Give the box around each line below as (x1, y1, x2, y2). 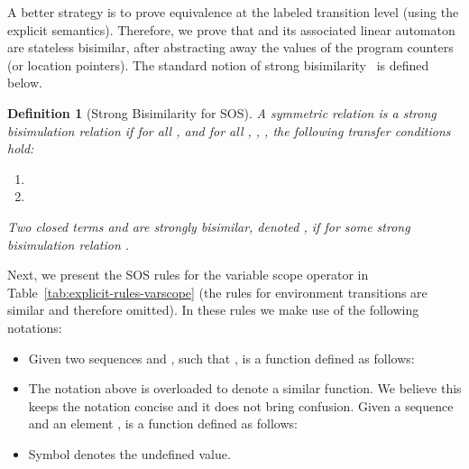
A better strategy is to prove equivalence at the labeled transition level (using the (7, 3, 459, 21)
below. (7, 73, 42, 92)
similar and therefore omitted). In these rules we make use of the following (7, 300, 419, 319)
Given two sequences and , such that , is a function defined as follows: (28, 348, 415, 367)
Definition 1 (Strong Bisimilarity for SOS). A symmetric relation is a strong (7, 103, 437, 122)
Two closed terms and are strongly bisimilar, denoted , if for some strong (7, 216, 410, 235)
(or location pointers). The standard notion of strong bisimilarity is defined (7, 55, 429, 74)
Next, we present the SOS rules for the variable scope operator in (7, 265, 369, 284)
